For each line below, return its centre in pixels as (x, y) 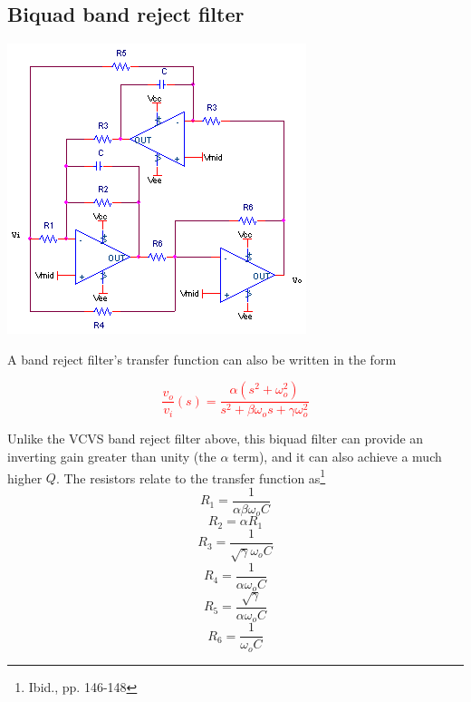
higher (25, 478)
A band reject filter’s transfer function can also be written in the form (202, 359)
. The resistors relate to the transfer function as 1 (191, 476)
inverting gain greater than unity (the (112, 457)
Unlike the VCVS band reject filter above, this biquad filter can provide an (216, 439)
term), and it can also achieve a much (337, 457)
